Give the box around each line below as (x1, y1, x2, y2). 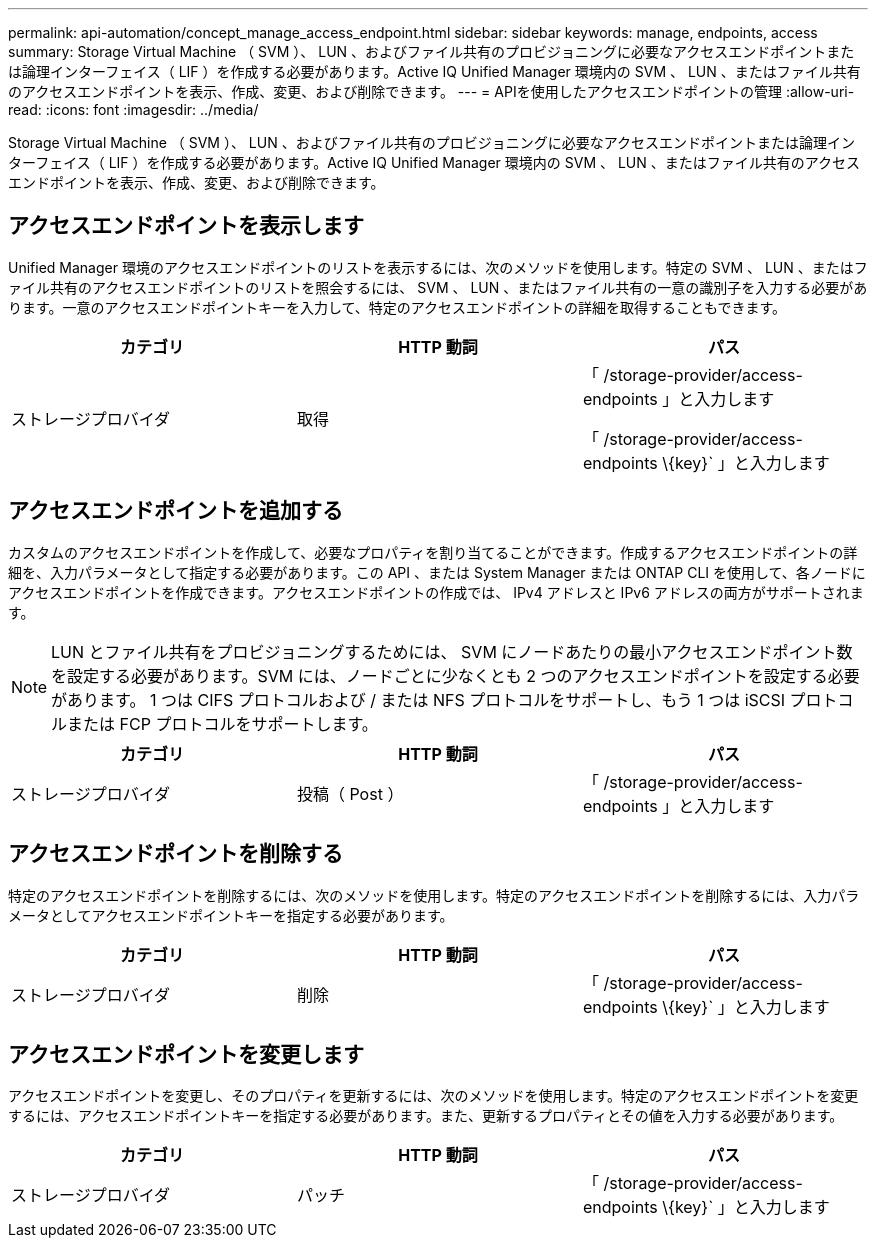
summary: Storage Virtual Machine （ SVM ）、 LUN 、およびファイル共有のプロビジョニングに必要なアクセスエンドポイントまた (8, 43, 855, 60)
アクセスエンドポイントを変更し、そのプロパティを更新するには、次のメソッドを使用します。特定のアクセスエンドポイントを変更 (8, 1087, 859, 1105)
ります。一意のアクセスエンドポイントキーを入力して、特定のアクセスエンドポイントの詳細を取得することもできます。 (8, 298, 787, 316)
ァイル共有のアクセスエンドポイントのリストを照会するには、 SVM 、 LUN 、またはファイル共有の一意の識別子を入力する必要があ (8, 278, 868, 296)
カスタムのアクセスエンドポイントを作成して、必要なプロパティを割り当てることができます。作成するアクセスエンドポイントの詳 (8, 543, 858, 561)
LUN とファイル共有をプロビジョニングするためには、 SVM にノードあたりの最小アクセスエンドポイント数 (51, 641, 853, 662)
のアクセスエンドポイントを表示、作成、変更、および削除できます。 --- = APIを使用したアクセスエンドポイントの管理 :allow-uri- (8, 83, 855, 100)
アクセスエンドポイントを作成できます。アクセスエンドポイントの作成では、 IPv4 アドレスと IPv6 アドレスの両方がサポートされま (8, 583, 864, 601)
